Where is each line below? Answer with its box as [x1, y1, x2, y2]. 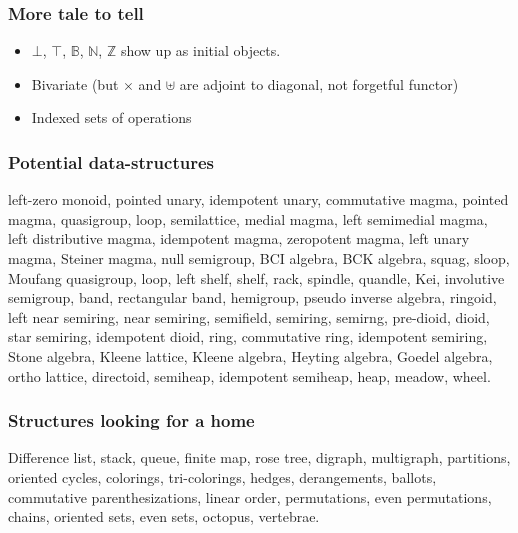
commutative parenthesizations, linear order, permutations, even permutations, [8, 486, 492, 507]
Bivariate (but [31, 73, 119, 94]
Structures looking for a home [8, 408, 255, 433]
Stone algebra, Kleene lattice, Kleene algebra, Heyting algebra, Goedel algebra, [8, 345, 493, 366]
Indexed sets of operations [31, 107, 192, 128]
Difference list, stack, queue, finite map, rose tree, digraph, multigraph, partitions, [8, 447, 511, 468]
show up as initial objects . [120, 40, 281, 61]
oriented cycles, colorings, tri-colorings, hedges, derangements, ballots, [8, 466, 437, 487]
